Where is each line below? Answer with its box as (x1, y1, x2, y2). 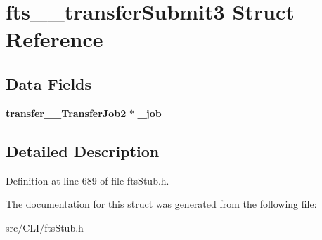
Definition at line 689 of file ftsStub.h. (6, 173, 169, 187)
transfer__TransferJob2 (6, 105, 127, 120)
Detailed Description (6, 140, 160, 161)
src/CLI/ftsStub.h (6, 220, 84, 234)
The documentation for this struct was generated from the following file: (6, 196, 317, 211)
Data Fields (6, 72, 92, 94)
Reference (6, 25, 103, 53)
